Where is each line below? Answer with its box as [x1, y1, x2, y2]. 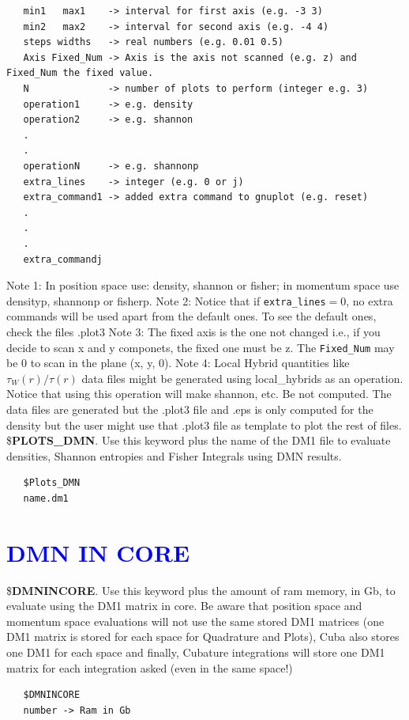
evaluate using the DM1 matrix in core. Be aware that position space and [6, 597, 362, 614]
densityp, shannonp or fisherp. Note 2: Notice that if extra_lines [6, 292, 326, 309]
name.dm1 [23, 492, 69, 504]
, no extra [346, 292, 393, 309]
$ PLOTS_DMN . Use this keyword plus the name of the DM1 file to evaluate [6, 432, 391, 449]
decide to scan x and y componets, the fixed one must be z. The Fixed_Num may [6, 339, 395, 355]
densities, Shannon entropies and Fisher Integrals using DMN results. [6, 447, 342, 464]
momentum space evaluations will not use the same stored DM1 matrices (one [6, 612, 385, 629]
